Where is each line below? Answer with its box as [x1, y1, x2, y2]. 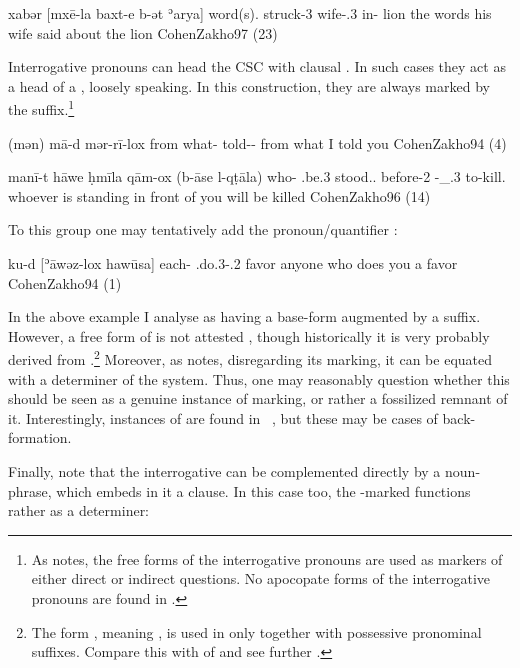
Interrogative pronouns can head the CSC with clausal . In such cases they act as [8, 56, 506, 77]
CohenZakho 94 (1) [8, 272, 122, 293]
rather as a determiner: [8, 500, 150, 521]
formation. [8, 427, 72, 448]
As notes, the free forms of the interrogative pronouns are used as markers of [31, 548, 503, 569]
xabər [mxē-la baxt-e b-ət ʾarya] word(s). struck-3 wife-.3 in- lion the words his [8, 3, 492, 23]
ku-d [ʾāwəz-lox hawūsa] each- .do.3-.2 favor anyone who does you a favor [8, 253, 458, 273]
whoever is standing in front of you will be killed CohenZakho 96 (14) [8, 185, 431, 206]
